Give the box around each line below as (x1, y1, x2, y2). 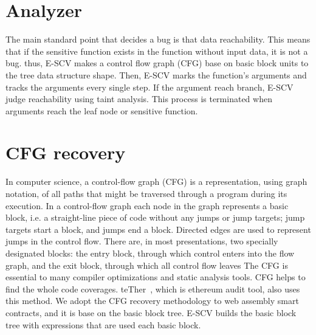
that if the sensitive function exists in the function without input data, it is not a (5, 44, 308, 57)
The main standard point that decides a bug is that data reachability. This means (5, 33, 311, 46)
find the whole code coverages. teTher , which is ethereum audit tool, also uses (5, 282, 300, 295)
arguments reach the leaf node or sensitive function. (5, 104, 198, 117)
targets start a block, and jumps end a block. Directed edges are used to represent (5, 223, 311, 235)
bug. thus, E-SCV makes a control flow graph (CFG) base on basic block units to (5, 57, 309, 69)
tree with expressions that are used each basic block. (5, 318, 201, 331)
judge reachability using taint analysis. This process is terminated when (5, 92, 272, 105)
